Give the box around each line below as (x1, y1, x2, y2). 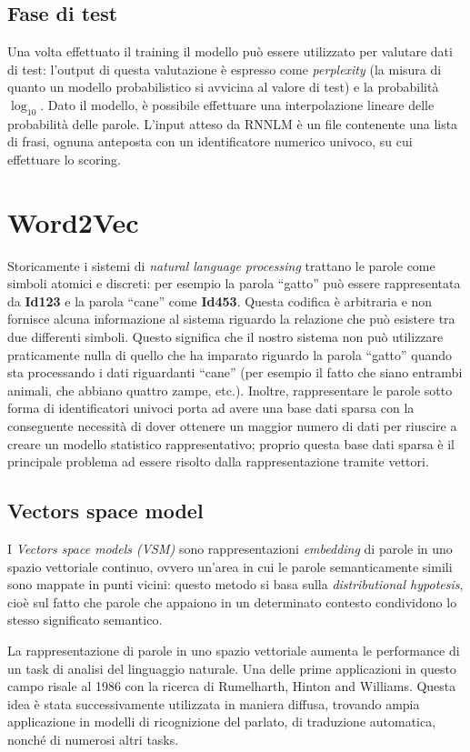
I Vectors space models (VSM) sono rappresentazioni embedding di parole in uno (7, 539, 453, 558)
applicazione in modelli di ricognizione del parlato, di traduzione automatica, (7, 712, 436, 731)
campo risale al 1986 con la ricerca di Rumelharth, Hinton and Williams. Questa (7, 677, 456, 696)
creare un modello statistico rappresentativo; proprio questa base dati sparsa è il (7, 434, 455, 453)
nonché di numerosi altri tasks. (7, 729, 179, 748)
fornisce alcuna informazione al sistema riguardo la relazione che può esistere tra (7, 309, 455, 328)
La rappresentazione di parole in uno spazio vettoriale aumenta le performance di (7, 640, 460, 659)
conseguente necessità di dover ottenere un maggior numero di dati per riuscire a (7, 416, 457, 436)
